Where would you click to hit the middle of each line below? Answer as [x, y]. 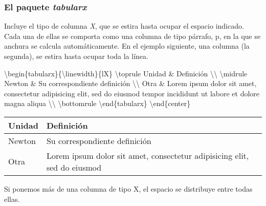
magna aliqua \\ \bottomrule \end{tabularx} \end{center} [97, 103]
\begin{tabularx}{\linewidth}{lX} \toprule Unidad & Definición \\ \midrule [126, 73]
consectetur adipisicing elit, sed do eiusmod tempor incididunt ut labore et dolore [132, 93]
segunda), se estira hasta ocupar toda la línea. [76, 56]
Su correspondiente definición [99, 140]
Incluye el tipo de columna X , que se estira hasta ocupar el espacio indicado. [124, 26]
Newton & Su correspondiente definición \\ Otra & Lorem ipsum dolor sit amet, [130, 83]
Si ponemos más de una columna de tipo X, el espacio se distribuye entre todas [128, 188]
